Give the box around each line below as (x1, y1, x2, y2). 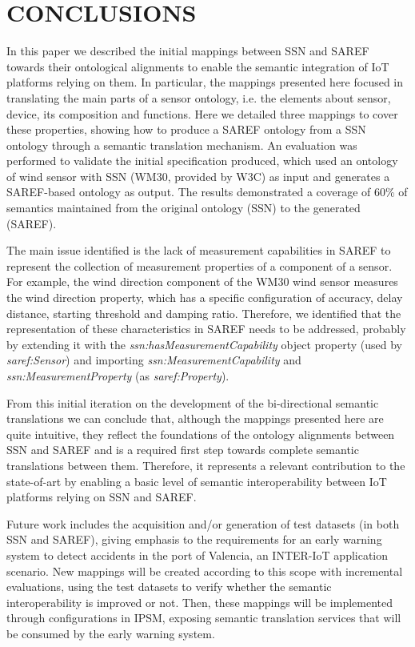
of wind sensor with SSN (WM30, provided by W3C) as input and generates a (6, 167, 390, 184)
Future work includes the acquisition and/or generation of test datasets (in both (6, 515, 400, 532)
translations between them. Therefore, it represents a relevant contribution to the (6, 456, 405, 473)
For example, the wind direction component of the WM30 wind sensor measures (6, 273, 398, 290)
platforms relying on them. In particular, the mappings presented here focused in (6, 74, 404, 90)
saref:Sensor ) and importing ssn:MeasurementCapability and (6, 352, 301, 368)
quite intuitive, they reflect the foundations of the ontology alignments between (6, 425, 395, 442)
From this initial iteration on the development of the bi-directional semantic (6, 394, 379, 411)
